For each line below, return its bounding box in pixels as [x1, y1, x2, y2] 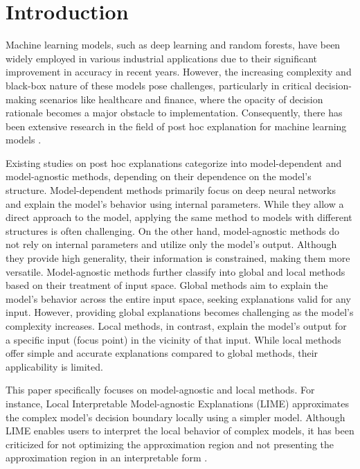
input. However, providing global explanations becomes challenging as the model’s [6, 305, 354, 319]
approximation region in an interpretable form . [6, 450, 208, 465]
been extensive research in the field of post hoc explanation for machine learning [6, 118, 347, 133]
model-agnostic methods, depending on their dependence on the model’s [6, 169, 312, 184]
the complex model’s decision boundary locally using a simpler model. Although [6, 409, 345, 424]
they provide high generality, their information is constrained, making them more [6, 251, 350, 265]
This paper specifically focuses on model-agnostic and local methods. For [6, 382, 315, 397]
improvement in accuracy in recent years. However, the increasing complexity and [6, 64, 352, 79]
